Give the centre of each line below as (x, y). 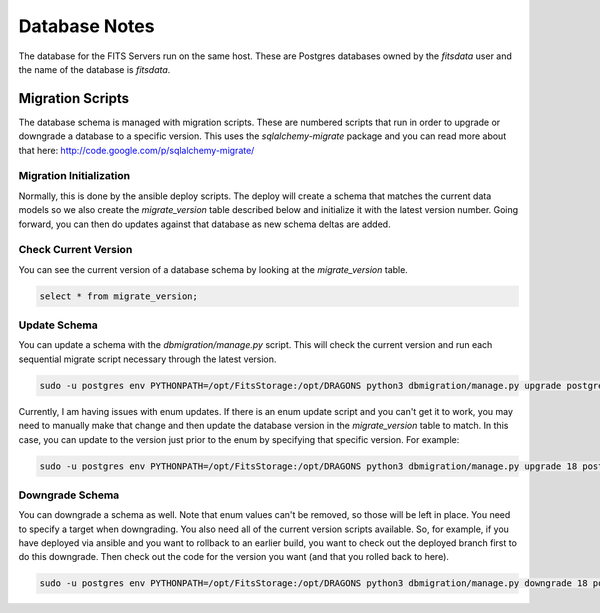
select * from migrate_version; (119, 296)
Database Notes (86, 26)
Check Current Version (75, 250)
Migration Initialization (74, 176)
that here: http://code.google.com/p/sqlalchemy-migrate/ (136, 150)
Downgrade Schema (69, 495)
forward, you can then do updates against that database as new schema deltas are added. (204, 224)
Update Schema (58, 325)
